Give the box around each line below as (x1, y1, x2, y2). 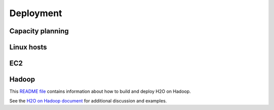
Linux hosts (9, 43, 47, 51)
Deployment (9, 8, 62, 19)
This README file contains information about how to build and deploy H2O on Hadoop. (9, 88, 191, 94)
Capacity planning (9, 27, 69, 35)
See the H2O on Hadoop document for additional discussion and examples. (9, 97, 167, 103)
